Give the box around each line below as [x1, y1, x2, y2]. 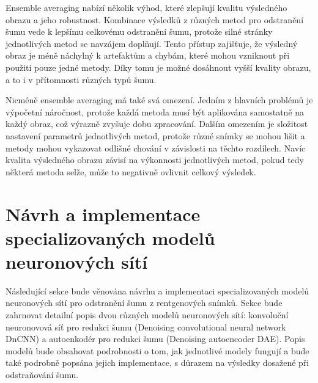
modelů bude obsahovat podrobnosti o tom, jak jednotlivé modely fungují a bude [6, 344, 309, 357]
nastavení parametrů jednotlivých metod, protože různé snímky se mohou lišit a [6, 129, 305, 142]
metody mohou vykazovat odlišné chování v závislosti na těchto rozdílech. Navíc [6, 141, 306, 154]
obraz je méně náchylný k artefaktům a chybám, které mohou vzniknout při [6, 49, 290, 62]
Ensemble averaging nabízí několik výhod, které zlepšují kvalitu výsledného [6, 1, 287, 13]
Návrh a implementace [6, 201, 201, 226]
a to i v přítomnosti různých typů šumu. [6, 73, 157, 86]
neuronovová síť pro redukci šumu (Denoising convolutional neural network [6, 320, 286, 333]
